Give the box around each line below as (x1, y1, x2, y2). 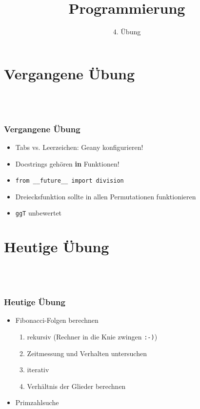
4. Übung (113, 26, 141, 37)
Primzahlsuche (15, 397, 59, 408)
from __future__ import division (15, 177, 124, 185)
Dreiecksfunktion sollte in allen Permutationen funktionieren (15, 191, 196, 201)
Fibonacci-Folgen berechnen (15, 315, 99, 325)
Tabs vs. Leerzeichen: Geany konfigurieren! (15, 142, 143, 152)
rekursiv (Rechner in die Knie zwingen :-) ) (27, 331, 158, 341)
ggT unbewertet (15, 208, 62, 218)
